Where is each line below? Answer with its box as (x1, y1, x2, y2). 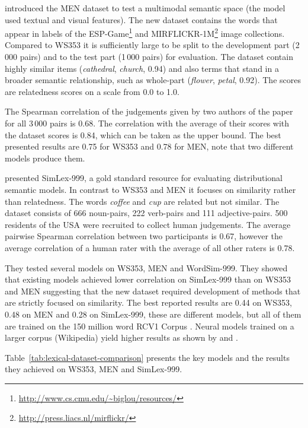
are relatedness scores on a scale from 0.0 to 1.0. (5, 85, 179, 97)
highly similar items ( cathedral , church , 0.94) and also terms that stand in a (5, 62, 279, 74)
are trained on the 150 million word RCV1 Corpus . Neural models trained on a (5, 319, 294, 332)
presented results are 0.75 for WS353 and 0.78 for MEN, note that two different (5, 140, 294, 153)
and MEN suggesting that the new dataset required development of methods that (5, 284, 301, 297)
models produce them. (5, 151, 85, 164)
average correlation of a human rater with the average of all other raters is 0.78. (5, 241, 295, 253)
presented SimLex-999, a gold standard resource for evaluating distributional (5, 172, 283, 184)
